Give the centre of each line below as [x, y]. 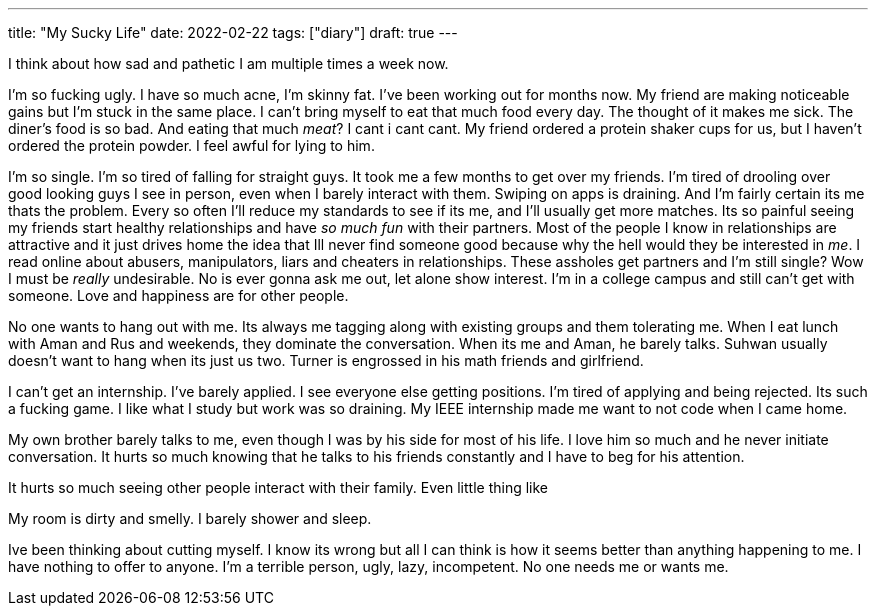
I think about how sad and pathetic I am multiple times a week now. [228, 63]
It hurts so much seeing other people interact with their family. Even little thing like [278, 487]
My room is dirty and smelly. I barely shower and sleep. [190, 518]
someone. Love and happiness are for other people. [178, 295]
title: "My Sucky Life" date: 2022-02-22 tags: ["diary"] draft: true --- [233, 32]
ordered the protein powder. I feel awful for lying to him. [191, 145]
